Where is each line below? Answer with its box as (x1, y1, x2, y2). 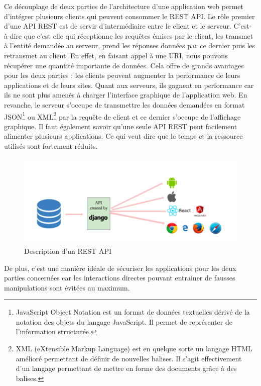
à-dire (4, 30, 22, 41)
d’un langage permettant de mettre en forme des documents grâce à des (16, 363, 237, 373)
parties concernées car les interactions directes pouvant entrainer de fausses (4, 272, 235, 283)
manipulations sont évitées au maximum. (4, 282, 130, 293)
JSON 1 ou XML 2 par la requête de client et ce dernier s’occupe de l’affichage (4, 110, 241, 122)
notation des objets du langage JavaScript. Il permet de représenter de (16, 316, 232, 327)
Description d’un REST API (24, 245, 111, 256)
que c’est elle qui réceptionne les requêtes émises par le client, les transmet (24, 30, 253, 41)
